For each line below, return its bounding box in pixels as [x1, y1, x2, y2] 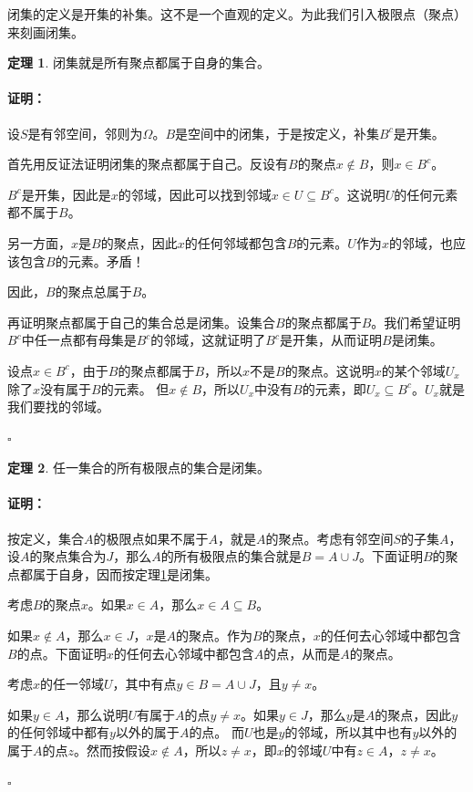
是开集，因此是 [21, 184, 111, 203]
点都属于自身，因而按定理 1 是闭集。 [7, 564, 218, 583]
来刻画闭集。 [7, 22, 84, 41]
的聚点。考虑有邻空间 [265, 528, 394, 547]
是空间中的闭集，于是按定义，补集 [175, 123, 380, 142]
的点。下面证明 [16, 643, 107, 662]
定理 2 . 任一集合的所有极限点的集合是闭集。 [7, 458, 270, 477]
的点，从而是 [263, 643, 341, 662]
